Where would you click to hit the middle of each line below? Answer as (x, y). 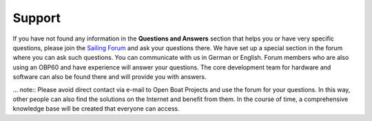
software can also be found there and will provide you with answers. (110, 77)
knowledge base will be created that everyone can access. (96, 109)
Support (37, 18)
